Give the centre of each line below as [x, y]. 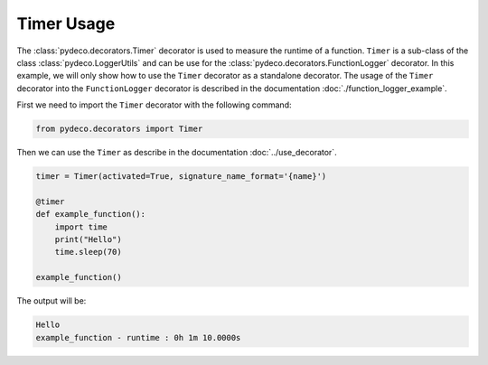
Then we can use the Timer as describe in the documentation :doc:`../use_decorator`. [177, 153]
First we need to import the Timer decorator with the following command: [154, 105]
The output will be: [52, 301]
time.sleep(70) [88, 252]
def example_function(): [91, 214]
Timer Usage [66, 23]
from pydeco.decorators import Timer [119, 129]
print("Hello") [88, 240]
